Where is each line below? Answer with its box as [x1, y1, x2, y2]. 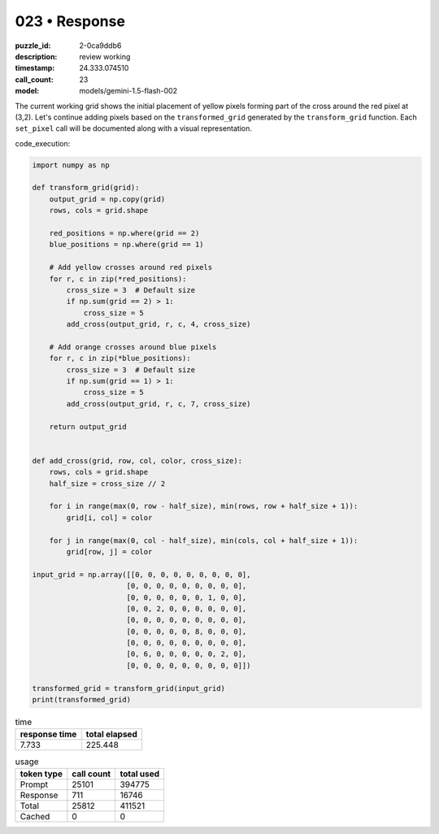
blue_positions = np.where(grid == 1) [49, 240, 204, 250]
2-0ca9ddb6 [79, 41, 122, 50]
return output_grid [49, 422, 128, 431]
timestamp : [15, 63, 55, 73]
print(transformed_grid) [32, 695, 132, 705]
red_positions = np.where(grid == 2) [49, 228, 200, 237]
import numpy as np [32, 160, 110, 170]
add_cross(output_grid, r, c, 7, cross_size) [66, 399, 251, 408]
